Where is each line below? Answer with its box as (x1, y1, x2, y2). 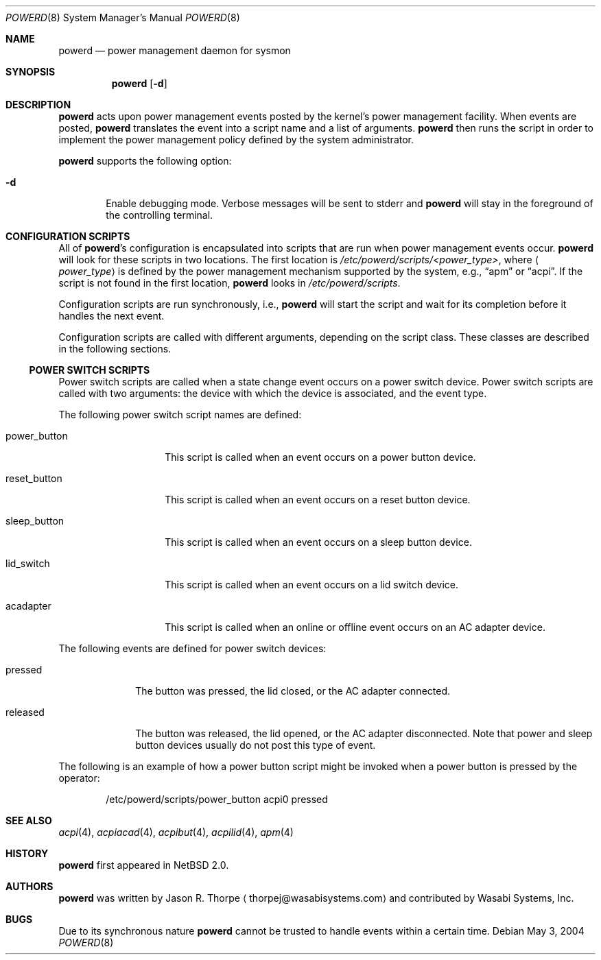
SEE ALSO (5, 815, 52, 826)
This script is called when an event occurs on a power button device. (165, 451, 476, 463)
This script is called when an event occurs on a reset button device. (165, 494, 471, 505)
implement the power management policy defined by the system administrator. (58, 134, 414, 145)
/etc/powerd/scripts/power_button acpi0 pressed (106, 793, 328, 805)
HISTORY (5, 848, 49, 859)
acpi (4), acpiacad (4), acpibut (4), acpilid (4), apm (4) (58, 826, 294, 838)
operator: (58, 772, 100, 784)
